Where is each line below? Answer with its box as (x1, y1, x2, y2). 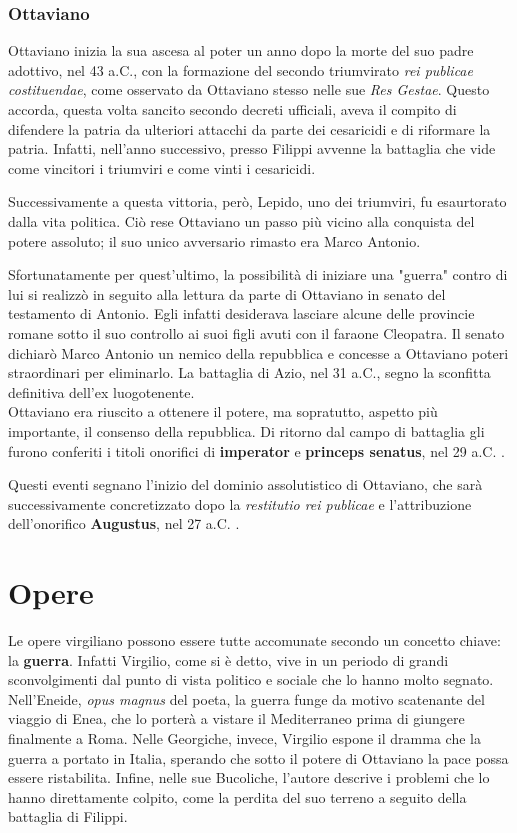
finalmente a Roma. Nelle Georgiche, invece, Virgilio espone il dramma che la (8, 727, 481, 748)
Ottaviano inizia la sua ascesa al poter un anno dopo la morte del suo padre (8, 40, 474, 61)
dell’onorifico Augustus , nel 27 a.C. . (8, 513, 240, 534)
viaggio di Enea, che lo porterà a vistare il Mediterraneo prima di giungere (8, 708, 465, 729)
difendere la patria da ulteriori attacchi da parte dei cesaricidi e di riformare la (8, 118, 491, 139)
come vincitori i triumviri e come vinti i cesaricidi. (8, 157, 316, 178)
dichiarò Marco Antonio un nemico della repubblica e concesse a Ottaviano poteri (8, 342, 509, 363)
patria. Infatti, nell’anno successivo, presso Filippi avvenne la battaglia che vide (8, 138, 496, 159)
